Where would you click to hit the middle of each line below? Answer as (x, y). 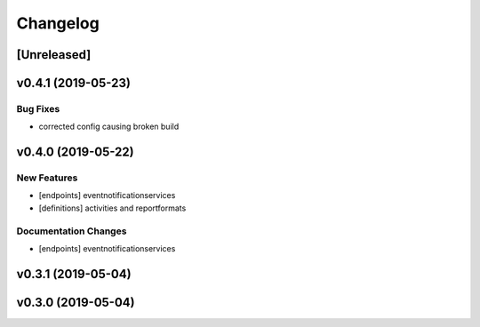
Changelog (58, 23)
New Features (47, 178)
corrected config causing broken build (109, 127)
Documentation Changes (72, 231)
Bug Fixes (38, 108)
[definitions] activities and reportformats (112, 208)
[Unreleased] (54, 55)
